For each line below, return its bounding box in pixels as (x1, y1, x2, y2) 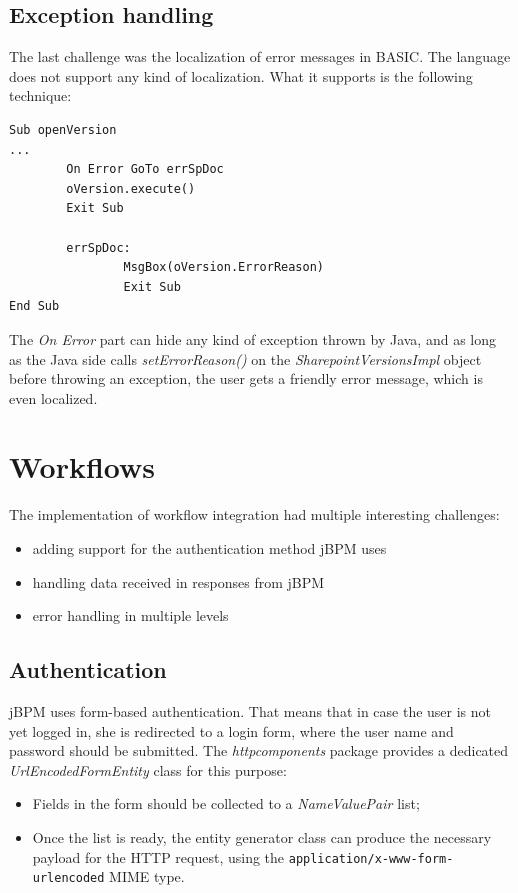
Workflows (9, 446, 156, 487)
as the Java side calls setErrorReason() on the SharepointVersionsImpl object (9, 348, 482, 369)
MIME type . (109, 866, 185, 887)
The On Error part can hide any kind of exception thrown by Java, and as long (9, 328, 496, 349)
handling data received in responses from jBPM (32, 571, 325, 592)
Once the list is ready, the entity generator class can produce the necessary (32, 826, 492, 847)
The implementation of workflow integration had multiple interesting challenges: (9, 504, 500, 525)
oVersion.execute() (66, 181, 196, 196)
